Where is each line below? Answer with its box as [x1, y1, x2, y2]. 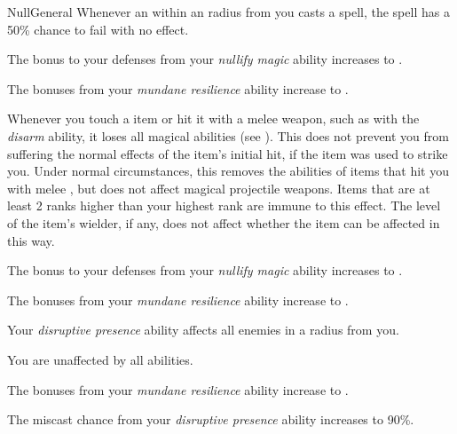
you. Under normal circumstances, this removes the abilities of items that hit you [7, 162, 449, 180]
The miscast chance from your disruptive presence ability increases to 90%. [7, 410, 414, 429]
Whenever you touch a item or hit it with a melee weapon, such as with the [7, 109, 420, 128]
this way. [7, 231, 55, 249]
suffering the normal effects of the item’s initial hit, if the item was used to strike [7, 144, 448, 162]
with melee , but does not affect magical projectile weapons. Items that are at [7, 178, 430, 197]
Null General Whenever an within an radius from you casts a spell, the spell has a [7, 3, 450, 20]
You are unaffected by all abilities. [7, 350, 193, 368]
